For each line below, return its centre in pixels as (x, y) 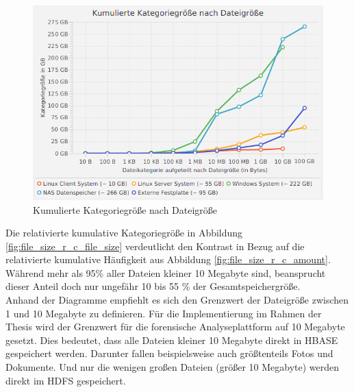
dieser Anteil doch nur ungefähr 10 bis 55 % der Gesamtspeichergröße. (153, 286)
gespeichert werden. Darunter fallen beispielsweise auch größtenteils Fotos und (169, 353)
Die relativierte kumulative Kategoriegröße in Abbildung (124, 233)
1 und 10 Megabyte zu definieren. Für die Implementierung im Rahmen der (164, 313)
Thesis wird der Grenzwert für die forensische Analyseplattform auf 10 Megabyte (175, 327)
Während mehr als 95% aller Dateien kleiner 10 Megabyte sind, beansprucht (166, 272)
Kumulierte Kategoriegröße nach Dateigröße (125, 209)
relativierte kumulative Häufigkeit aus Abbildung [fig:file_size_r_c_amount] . (168, 259)
